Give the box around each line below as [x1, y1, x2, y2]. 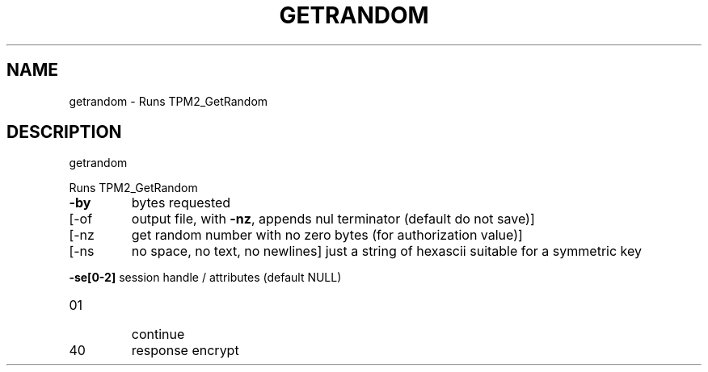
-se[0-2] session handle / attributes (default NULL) [69, 270, 342, 285]
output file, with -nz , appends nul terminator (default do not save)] [131, 211, 535, 228]
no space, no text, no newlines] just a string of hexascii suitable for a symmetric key [131, 243, 643, 260]
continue [131, 326, 185, 343]
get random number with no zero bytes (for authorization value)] [131, 227, 523, 244]
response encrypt [131, 342, 239, 359]
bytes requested [131, 194, 231, 211]
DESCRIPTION [6, 122, 122, 143]
